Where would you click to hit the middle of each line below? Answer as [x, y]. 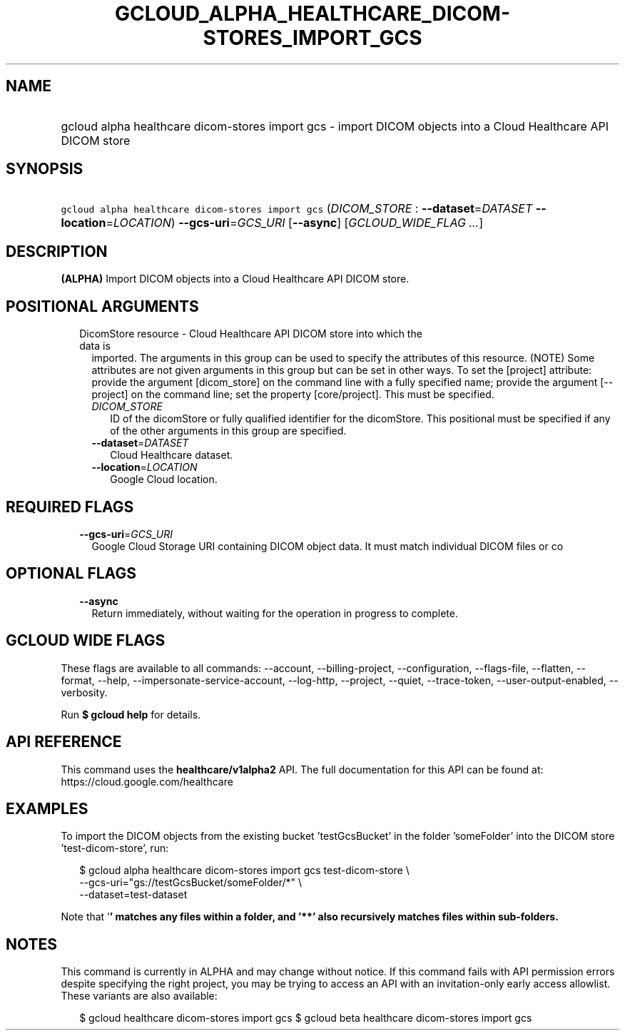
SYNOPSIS [45, 169]
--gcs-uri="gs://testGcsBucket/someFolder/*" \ [191, 883]
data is [95, 346]
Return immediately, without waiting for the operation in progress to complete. [275, 613]
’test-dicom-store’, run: [115, 848]
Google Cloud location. [164, 479]
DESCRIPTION [57, 251]
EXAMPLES [47, 808]
